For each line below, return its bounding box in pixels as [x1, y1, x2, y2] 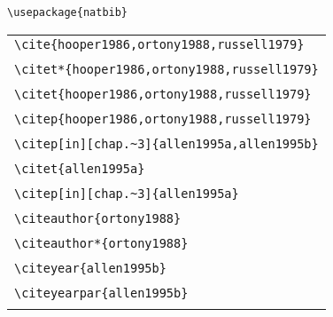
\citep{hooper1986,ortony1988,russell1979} [14, 111, 312, 126]
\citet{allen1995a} [14, 161, 145, 176]
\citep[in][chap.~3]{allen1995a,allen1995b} [14, 136, 319, 151]
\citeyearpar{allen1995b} [14, 285, 189, 300]
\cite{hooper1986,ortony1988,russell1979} [14, 36, 305, 52]
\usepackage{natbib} [7, 6, 128, 19]
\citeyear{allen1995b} [14, 260, 166, 275]
